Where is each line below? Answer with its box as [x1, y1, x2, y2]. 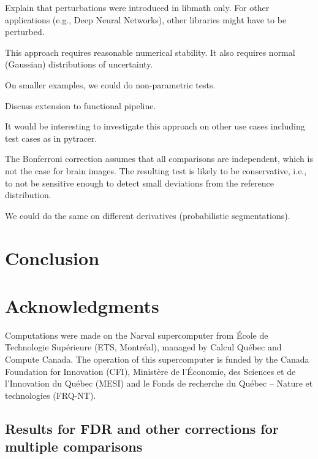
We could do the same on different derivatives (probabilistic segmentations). [5, 209, 290, 222]
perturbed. [5, 25, 45, 38]
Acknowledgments [5, 293, 159, 318]
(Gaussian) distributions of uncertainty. [5, 58, 153, 71]
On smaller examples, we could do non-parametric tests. [5, 78, 216, 91]
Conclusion [5, 245, 100, 270]
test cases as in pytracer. [5, 131, 97, 144]
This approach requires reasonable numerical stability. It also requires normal [5, 45, 295, 58]
